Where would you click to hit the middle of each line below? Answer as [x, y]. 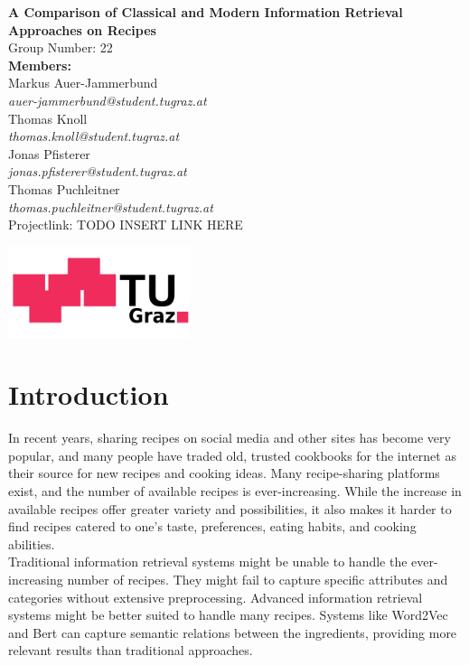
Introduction [89, 394]
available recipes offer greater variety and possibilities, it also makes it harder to [230, 508]
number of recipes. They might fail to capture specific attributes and [258, 579]
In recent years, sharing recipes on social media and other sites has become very [230, 438]
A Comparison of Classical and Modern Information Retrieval [206, 12]
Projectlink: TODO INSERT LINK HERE [126, 225]
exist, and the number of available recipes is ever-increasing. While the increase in [235, 491]
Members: [40, 65]
